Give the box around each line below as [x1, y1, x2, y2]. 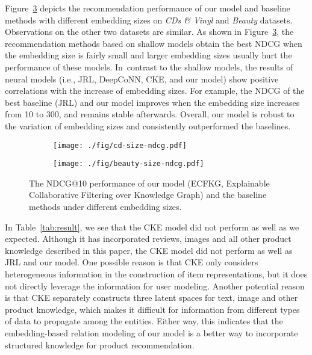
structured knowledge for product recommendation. [5, 338, 195, 351]
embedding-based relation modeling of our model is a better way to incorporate [5, 326, 298, 339]
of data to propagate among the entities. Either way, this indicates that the [5, 315, 283, 327]
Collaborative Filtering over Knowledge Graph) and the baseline [29, 188, 267, 201]
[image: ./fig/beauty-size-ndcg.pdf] [53, 159, 204, 168]
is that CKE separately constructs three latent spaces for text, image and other [5, 291, 298, 304]
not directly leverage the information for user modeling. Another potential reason [5, 279, 305, 292]
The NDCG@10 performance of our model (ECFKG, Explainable [29, 176, 270, 189]
